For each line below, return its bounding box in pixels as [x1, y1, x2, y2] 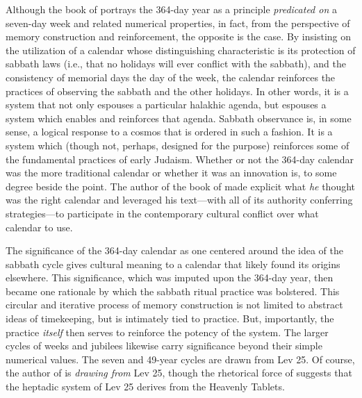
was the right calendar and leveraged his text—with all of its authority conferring [6, 192, 353, 207]
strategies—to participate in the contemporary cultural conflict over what [6, 206, 319, 220]
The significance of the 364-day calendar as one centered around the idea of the [6, 243, 343, 258]
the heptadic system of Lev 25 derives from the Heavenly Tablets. [6, 379, 285, 394]
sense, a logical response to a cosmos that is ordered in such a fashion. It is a [6, 124, 333, 139]
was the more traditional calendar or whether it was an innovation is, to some [6, 165, 337, 180]
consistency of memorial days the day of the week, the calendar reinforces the [6, 69, 336, 84]
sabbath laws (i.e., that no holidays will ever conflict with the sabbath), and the [6, 56, 346, 71]
